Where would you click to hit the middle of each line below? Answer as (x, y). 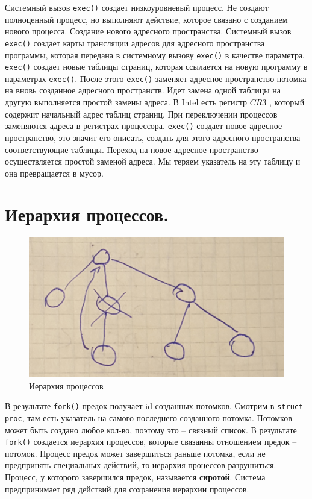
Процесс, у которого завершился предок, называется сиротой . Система (135, 476)
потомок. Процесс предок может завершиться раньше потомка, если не (135, 453)
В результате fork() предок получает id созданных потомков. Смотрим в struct (154, 406)
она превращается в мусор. (54, 173)
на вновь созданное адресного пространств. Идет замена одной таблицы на (143, 90)
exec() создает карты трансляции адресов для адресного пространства (135, 42)
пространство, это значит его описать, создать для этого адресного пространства (153, 137)
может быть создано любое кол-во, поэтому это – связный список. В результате (151, 429)
